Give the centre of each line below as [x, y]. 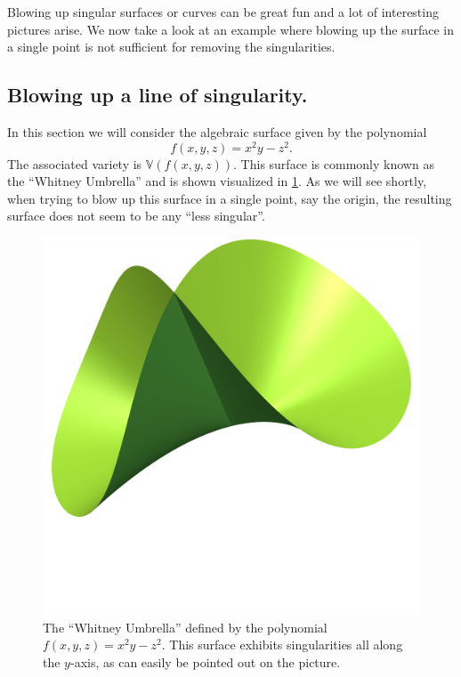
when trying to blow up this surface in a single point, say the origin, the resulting [230, 198]
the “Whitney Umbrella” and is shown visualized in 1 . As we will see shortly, [217, 181]
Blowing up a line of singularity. [158, 95]
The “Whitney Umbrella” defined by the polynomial [185, 627]
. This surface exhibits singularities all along [282, 645]
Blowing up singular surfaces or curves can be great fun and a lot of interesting [223, 12]
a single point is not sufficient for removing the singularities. [171, 47]
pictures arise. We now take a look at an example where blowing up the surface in [231, 29]
